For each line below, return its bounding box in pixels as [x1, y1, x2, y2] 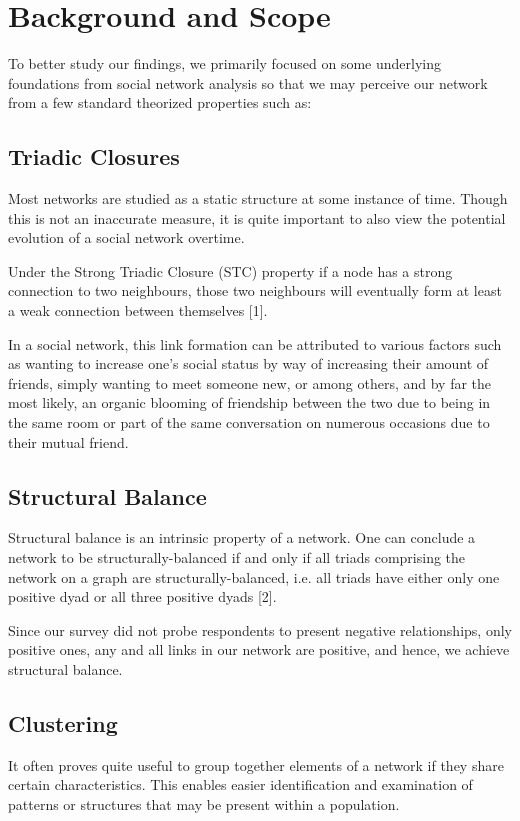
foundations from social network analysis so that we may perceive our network [8, 72, 488, 93]
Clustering [8, 707, 118, 738]
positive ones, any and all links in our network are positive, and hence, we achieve [8, 639, 510, 660]
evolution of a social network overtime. [8, 227, 245, 248]
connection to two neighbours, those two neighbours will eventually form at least [8, 280, 502, 301]
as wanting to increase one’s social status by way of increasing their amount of [8, 353, 489, 374]
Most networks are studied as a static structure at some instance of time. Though [8, 188, 508, 209]
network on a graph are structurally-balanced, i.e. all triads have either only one [8, 566, 500, 587]
